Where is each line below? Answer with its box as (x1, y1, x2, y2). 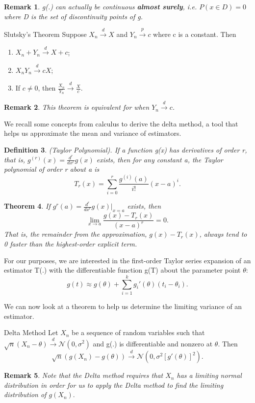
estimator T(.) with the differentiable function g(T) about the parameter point (4, 265, 241, 275)
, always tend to (199, 229, 247, 239)
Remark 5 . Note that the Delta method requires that (4, 370, 163, 380)
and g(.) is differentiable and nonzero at (93, 338, 213, 348)
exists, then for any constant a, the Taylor (96, 154, 223, 164)
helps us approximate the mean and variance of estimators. (4, 128, 181, 138)
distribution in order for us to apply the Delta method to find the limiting (4, 379, 224, 390)
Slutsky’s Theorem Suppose (4, 29, 87, 39)
